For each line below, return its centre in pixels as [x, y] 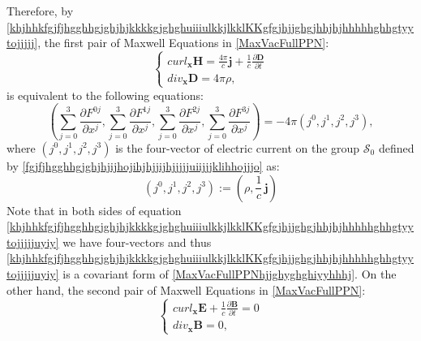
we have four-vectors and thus [137, 242]
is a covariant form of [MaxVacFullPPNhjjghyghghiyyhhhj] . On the [230, 273]
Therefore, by [40, 11]
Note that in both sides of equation [94, 210]
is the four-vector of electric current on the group [238, 147]
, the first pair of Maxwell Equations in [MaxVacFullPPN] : [183, 43]
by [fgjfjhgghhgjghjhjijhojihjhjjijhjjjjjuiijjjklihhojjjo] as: [143, 165]
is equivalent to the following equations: [105, 95]
